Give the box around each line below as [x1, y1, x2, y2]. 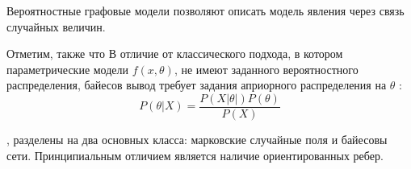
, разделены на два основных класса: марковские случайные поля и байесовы [6, 131, 388, 148]
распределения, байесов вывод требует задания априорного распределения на [6, 76, 387, 93]
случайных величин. [6, 18, 106, 35]
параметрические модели [6, 60, 129, 77]
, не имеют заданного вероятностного [174, 60, 359, 77]
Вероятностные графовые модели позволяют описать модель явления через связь [6, 2, 405, 19]
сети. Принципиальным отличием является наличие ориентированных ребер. [6, 146, 384, 163]
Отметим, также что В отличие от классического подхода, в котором [6, 45, 343, 62]
